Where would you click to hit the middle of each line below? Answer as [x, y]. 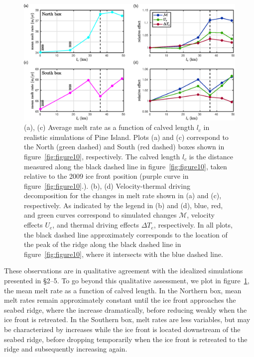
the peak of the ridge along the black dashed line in [103, 244]
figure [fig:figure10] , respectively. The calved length [102, 156]
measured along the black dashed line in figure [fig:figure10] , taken [126, 166]
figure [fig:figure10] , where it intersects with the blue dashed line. [124, 254]
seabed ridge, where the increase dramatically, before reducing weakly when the [126, 309]
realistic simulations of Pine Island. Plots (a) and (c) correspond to [126, 137]
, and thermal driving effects [96, 225]
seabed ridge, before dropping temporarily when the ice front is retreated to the [126, 339]
